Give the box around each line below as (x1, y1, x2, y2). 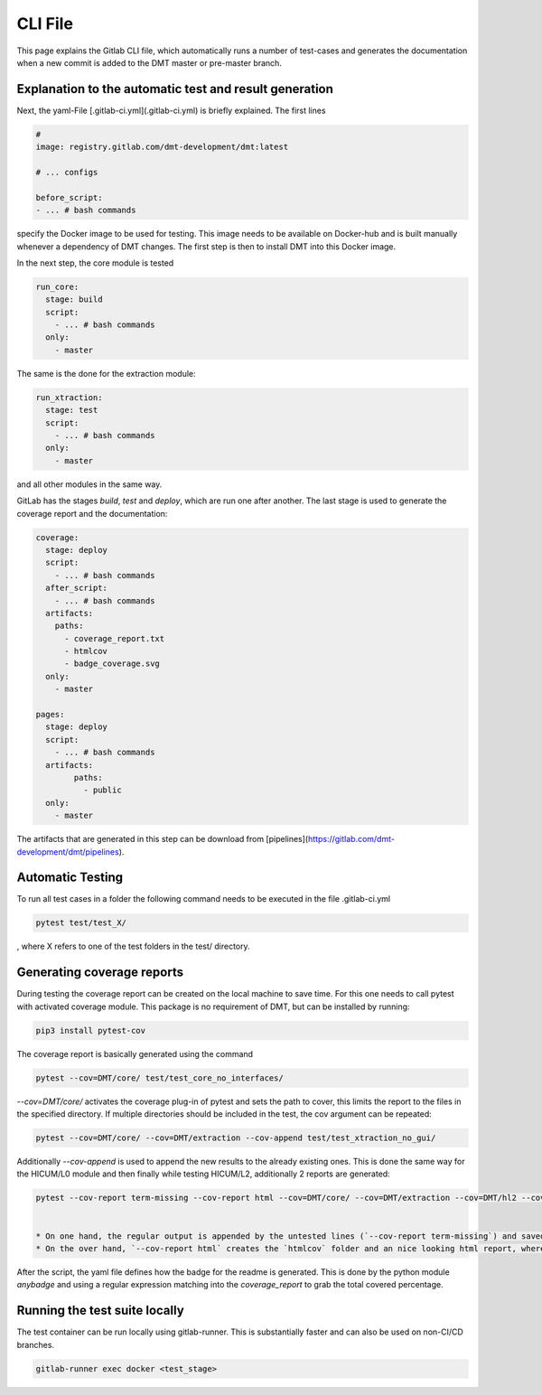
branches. (16, 1339, 54, 1350)
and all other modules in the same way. (16, 479, 163, 490)
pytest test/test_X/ (35, 918, 126, 928)
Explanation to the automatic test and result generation (16, 81, 334, 97)
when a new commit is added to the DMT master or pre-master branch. (16, 57, 282, 68)
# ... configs (35, 167, 98, 177)
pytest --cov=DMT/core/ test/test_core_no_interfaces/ (35, 1072, 284, 1083)
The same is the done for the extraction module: (16, 368, 196, 379)
